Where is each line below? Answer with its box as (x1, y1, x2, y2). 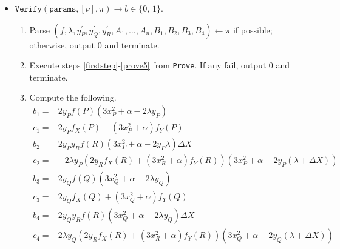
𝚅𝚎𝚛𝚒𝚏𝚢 (15, 5, 42, 13)
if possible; (233, 23, 273, 36)
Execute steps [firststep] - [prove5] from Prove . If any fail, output (29, 59, 267, 71)
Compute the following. (29, 91, 117, 104)
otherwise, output (29, 38, 95, 51)
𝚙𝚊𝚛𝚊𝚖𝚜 (49, 5, 76, 13)
